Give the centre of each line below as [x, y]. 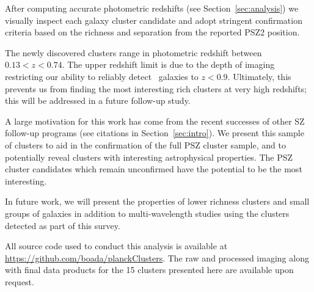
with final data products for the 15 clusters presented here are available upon [149, 270]
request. [20, 281]
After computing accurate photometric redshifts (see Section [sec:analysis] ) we [152, 8]
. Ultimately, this [259, 76]
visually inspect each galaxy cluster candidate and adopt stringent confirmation [154, 20]
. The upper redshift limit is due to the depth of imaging [168, 64]
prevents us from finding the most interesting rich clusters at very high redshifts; [156, 88]
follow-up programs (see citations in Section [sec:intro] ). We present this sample [155, 133]
